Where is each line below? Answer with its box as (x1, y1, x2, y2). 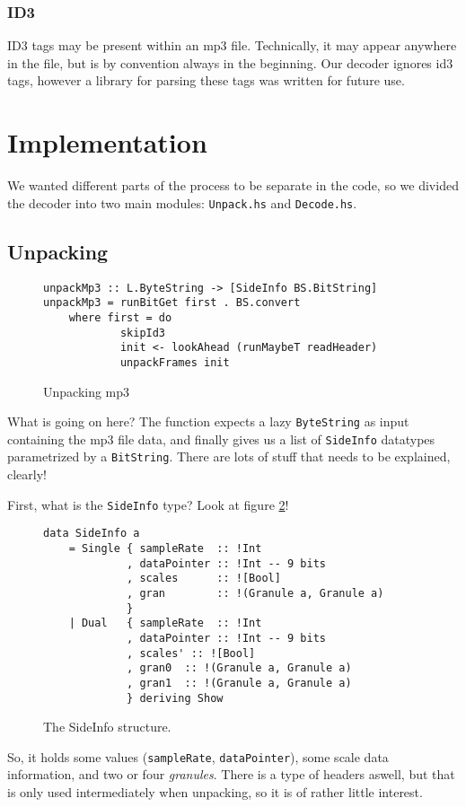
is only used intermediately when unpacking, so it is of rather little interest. (7, 783, 423, 802)
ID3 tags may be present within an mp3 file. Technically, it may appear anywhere (7, 36, 457, 55)
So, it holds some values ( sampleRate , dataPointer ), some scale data (7, 747, 389, 766)
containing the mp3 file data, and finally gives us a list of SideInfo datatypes (7, 429, 435, 448)
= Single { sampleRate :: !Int (68, 541, 262, 555)
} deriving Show (127, 691, 224, 705)
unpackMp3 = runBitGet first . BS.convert (43, 296, 301, 310)
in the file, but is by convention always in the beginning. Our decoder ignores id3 (7, 53, 453, 72)
